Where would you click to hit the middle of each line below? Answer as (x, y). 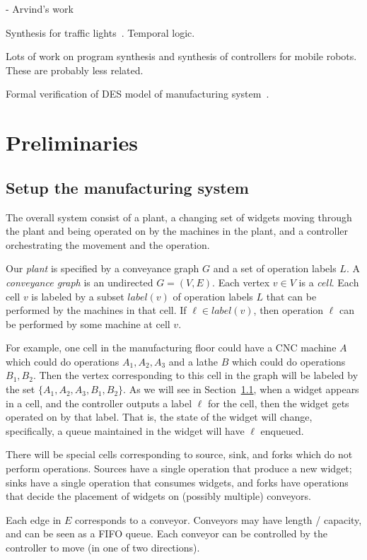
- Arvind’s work (40, 8)
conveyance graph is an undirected (80, 282)
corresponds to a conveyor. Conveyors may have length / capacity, (219, 519)
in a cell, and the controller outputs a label (99, 403)
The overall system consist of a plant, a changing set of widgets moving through (179, 217)
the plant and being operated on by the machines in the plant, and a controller (177, 231)
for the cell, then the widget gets (278, 403)
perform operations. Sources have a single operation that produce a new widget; (179, 468)
